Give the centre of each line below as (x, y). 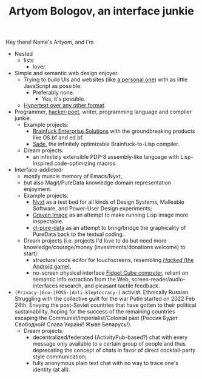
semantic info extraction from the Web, (81, 280)
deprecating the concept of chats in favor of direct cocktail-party (114, 350)
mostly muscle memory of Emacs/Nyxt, (73, 176)
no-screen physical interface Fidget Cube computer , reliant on (110, 273)
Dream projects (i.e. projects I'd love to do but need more (95, 241)
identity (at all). (51, 370)
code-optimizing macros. (86, 163)
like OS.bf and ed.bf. (58, 138)
